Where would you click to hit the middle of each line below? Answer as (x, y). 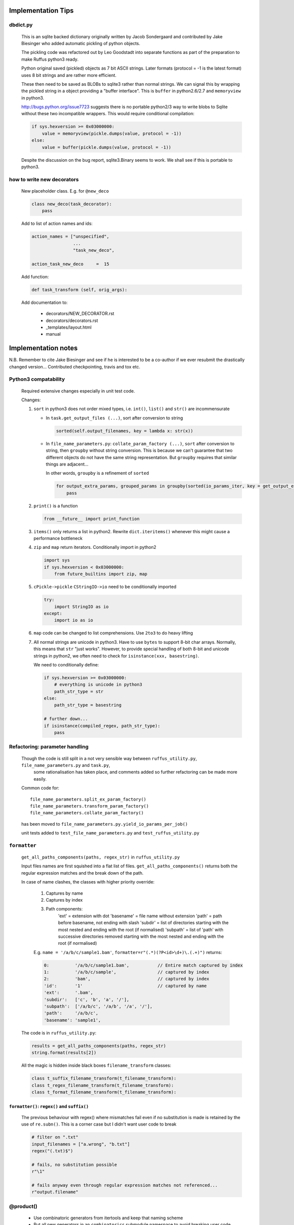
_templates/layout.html (69, 327)
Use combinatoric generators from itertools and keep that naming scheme (108, 1218)
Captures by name (64, 893)
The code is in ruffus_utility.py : (59, 1033)
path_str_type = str (79, 691)
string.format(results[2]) (64, 1053)
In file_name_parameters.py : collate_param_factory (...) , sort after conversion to (140, 443)
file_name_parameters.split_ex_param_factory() (88, 799)
